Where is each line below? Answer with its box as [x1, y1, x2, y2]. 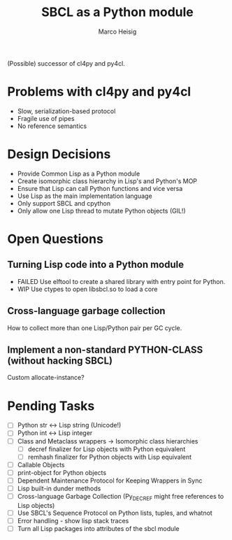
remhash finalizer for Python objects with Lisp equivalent [27, 453, 192, 461]
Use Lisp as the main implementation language [17, 192, 152, 200]
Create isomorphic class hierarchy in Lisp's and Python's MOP [17, 176, 198, 185]
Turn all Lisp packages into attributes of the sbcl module [17, 524, 180, 532]
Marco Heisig [98, 27, 137, 36]
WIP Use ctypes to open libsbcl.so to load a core [17, 285, 158, 293]
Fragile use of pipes [17, 114, 75, 122]
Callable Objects [17, 460, 65, 469]
